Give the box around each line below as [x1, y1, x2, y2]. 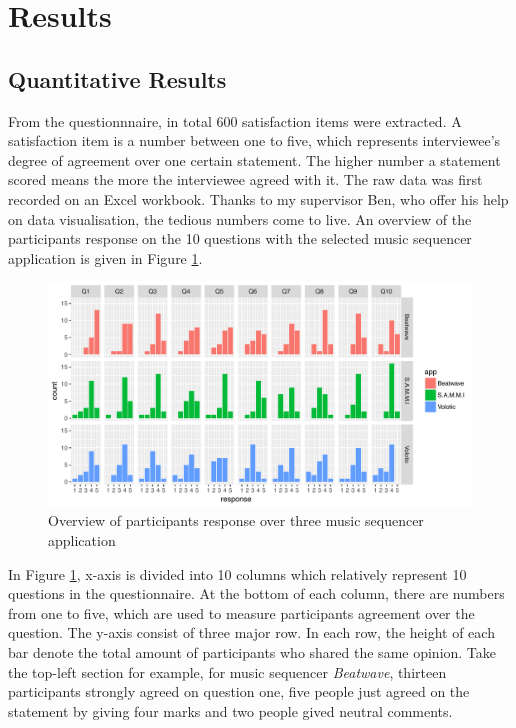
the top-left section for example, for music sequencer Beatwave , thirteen [8, 661, 447, 682]
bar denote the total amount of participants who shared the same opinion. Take [8, 641, 497, 662]
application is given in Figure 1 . [8, 247, 203, 268]
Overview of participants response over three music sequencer [48, 510, 424, 531]
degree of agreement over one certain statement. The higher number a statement [8, 149, 501, 170]
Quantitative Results [8, 63, 227, 94]
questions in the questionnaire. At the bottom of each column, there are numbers [8, 583, 505, 604]
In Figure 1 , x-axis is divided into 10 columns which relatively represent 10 [8, 563, 467, 584]
